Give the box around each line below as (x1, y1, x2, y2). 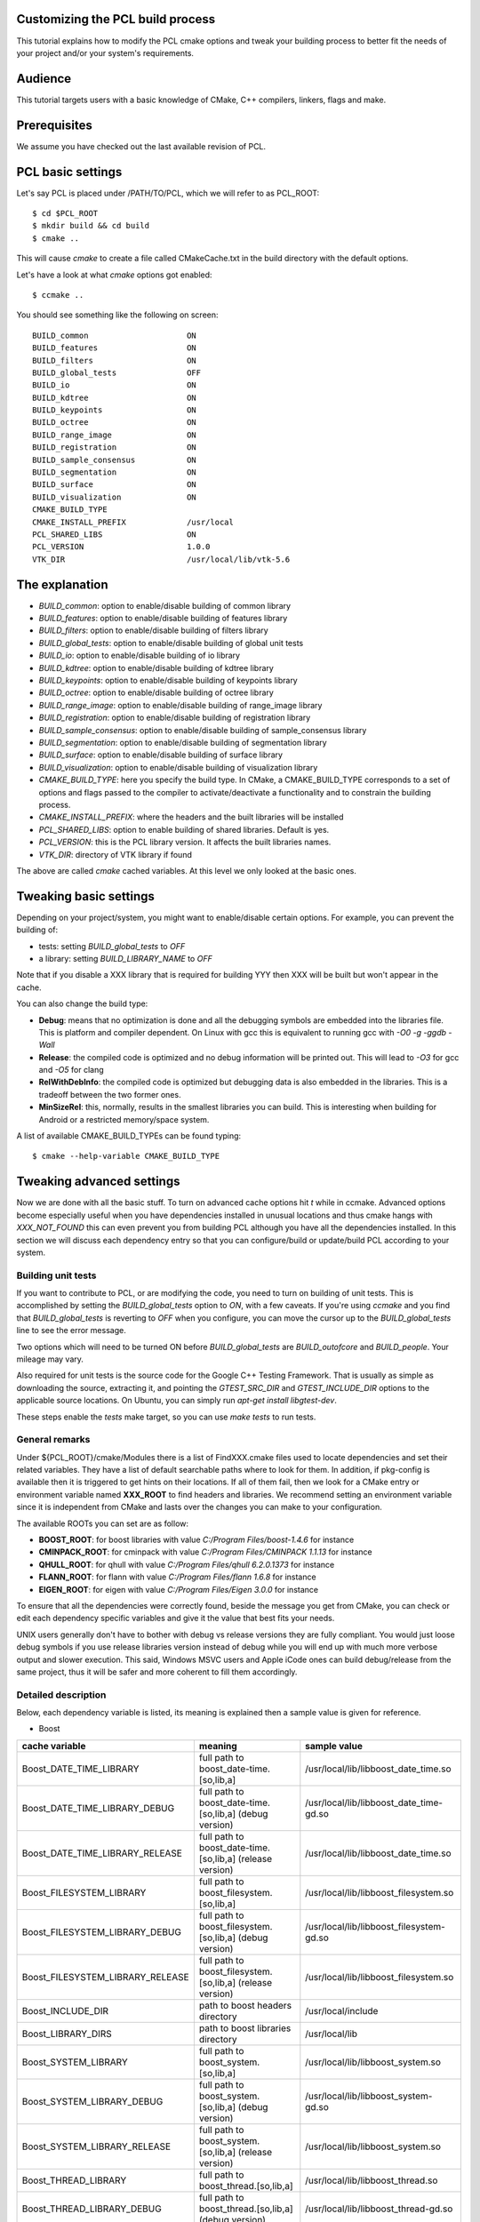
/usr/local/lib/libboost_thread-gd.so (305, 2202, 453, 2215)
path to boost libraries (198, 2022, 292, 2034)
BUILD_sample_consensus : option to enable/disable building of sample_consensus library (38, 724, 367, 735)
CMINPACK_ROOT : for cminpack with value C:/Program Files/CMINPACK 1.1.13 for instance (38, 1547, 372, 1557)
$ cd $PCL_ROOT (32, 209, 99, 219)
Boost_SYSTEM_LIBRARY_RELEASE (21, 2140, 172, 2153)
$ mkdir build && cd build (32, 220, 150, 231)
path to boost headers (198, 1999, 292, 2011)
